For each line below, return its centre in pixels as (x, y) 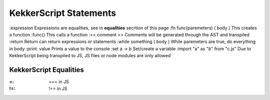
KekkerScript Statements (63, 13)
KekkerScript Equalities (47, 70)
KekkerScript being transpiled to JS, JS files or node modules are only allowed (90, 56)
